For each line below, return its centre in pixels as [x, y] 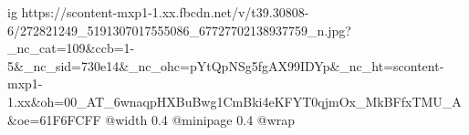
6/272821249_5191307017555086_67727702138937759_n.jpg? [179, 30]
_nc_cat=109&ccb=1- [71, 48]
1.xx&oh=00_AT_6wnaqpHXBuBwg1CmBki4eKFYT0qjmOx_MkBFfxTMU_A [234, 101]
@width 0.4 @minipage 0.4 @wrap [200, 119]
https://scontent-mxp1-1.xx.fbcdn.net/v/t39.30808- [165, 12]
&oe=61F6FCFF [54, 119]
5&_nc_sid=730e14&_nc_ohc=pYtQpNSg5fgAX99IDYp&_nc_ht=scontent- [226, 65]
